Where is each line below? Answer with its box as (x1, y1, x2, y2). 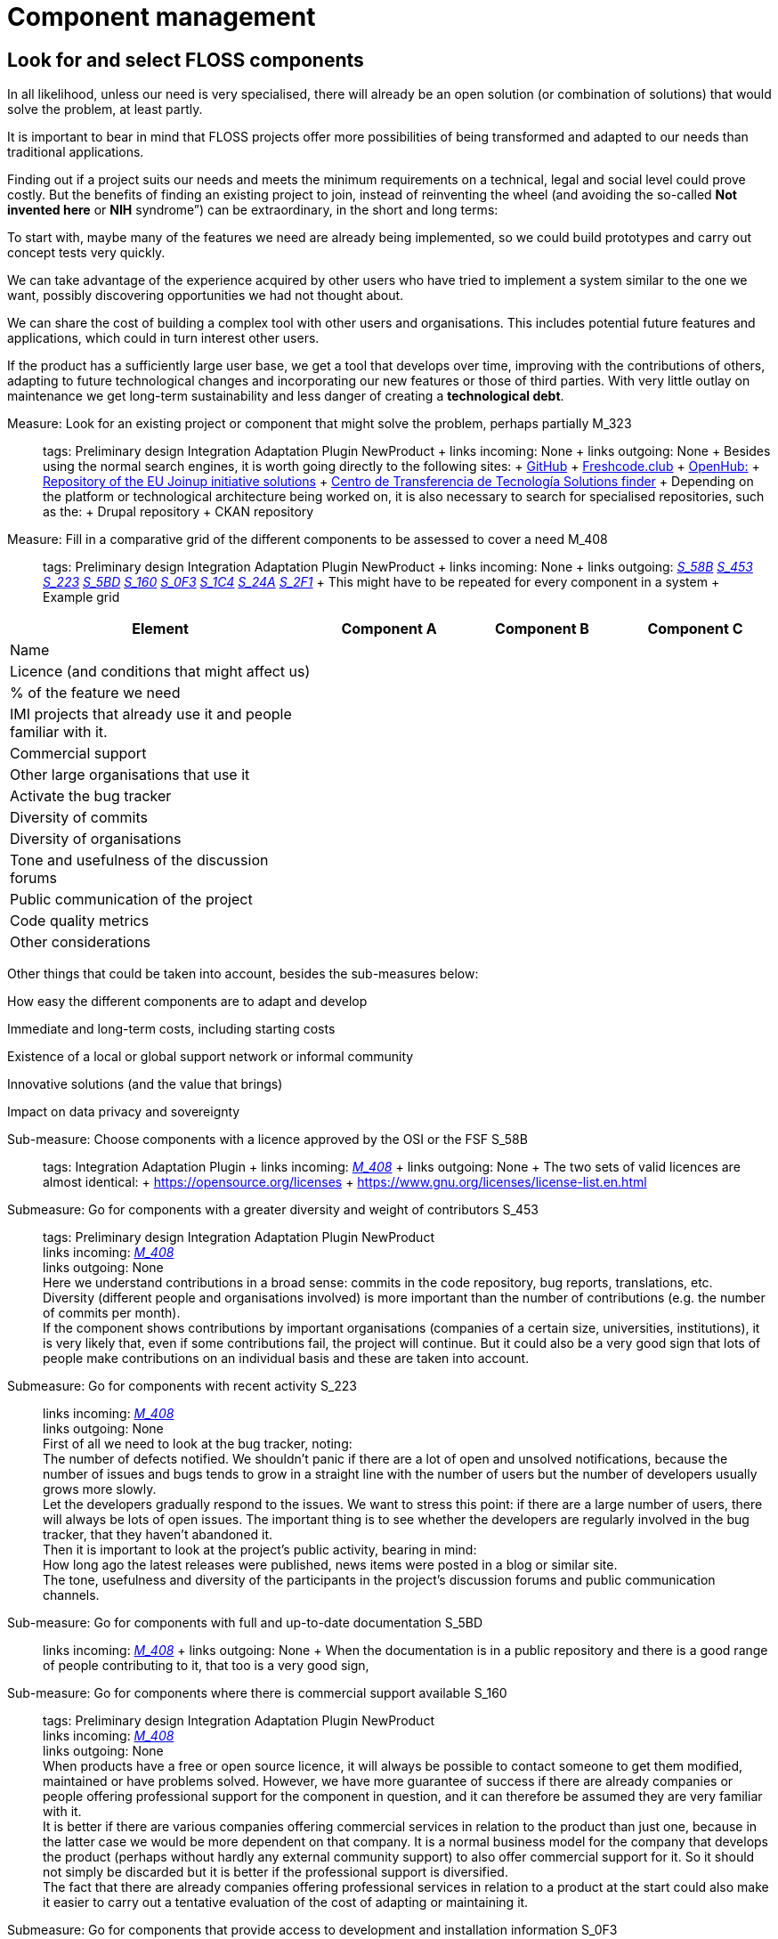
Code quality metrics (10, 912, 150, 930)
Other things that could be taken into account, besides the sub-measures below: (7, 966, 479, 982)
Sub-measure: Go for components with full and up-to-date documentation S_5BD (7, 1615, 483, 1631)
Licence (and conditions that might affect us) (10, 662, 311, 681)
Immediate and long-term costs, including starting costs (7, 1021, 336, 1037)
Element (132, 620, 189, 638)
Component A (341, 620, 437, 638)
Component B (495, 620, 589, 638)
